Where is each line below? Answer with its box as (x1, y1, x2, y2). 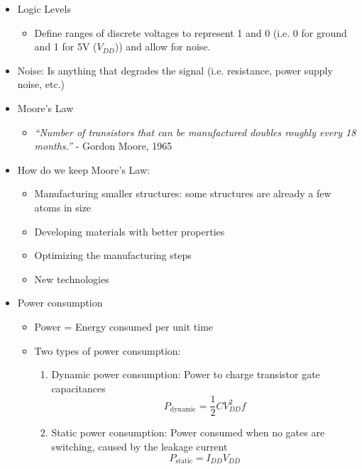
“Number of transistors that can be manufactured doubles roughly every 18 (34, 124, 356, 139)
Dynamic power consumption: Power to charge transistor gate (51, 367, 320, 382)
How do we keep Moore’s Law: (17, 162, 150, 177)
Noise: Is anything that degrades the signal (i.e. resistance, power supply (17, 62, 333, 77)
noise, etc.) (17, 77, 65, 92)
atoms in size (34, 199, 92, 214)
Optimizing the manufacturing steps (34, 248, 192, 263)
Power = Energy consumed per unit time (34, 319, 214, 333)
